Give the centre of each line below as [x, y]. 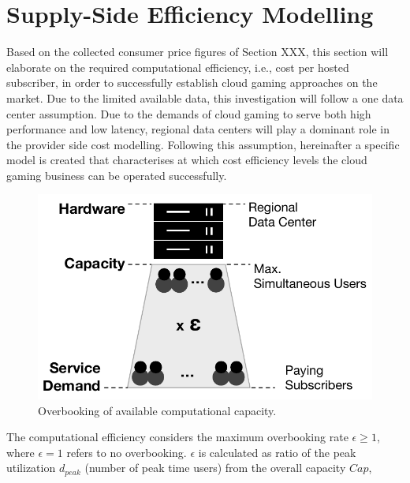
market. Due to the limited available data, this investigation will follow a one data [205, 97]
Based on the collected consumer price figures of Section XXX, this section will [198, 52]
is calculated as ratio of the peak [277, 452]
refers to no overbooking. [127, 452]
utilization [31, 468]
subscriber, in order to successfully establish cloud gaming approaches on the [192, 82]
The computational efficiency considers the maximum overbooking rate [177, 437]
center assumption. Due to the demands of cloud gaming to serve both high [189, 113]
